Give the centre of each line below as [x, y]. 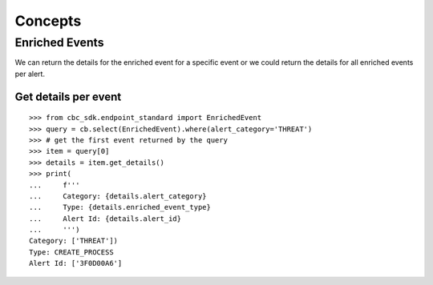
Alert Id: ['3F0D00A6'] [76, 263]
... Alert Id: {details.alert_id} [105, 219]
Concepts [48, 21]
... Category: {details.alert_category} [118, 196]
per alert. [30, 74]
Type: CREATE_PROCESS [71, 252]
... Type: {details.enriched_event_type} [120, 207]
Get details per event [68, 96]
